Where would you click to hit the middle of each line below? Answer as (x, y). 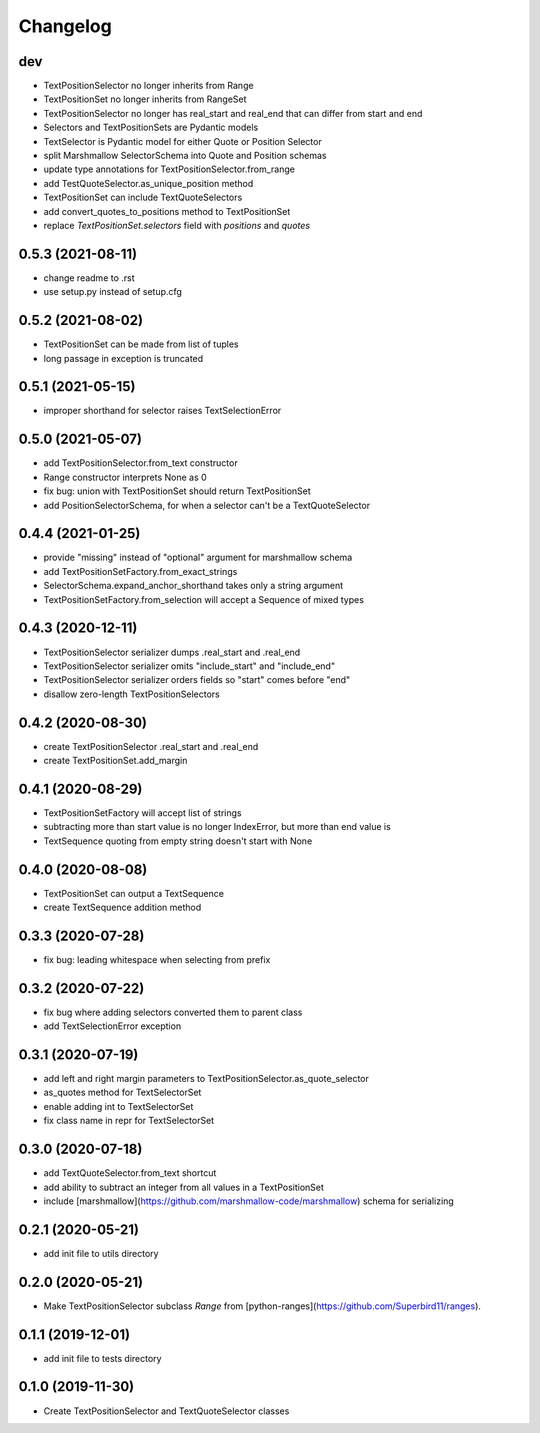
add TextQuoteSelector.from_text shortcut (130, 1173)
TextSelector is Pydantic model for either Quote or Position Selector (182, 141)
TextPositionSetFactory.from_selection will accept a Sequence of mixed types (204, 599)
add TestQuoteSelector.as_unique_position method (148, 183)
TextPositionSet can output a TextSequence (134, 893)
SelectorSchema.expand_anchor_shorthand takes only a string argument (193, 586)
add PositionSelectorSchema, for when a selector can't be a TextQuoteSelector (206, 505)
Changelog (65, 26)
